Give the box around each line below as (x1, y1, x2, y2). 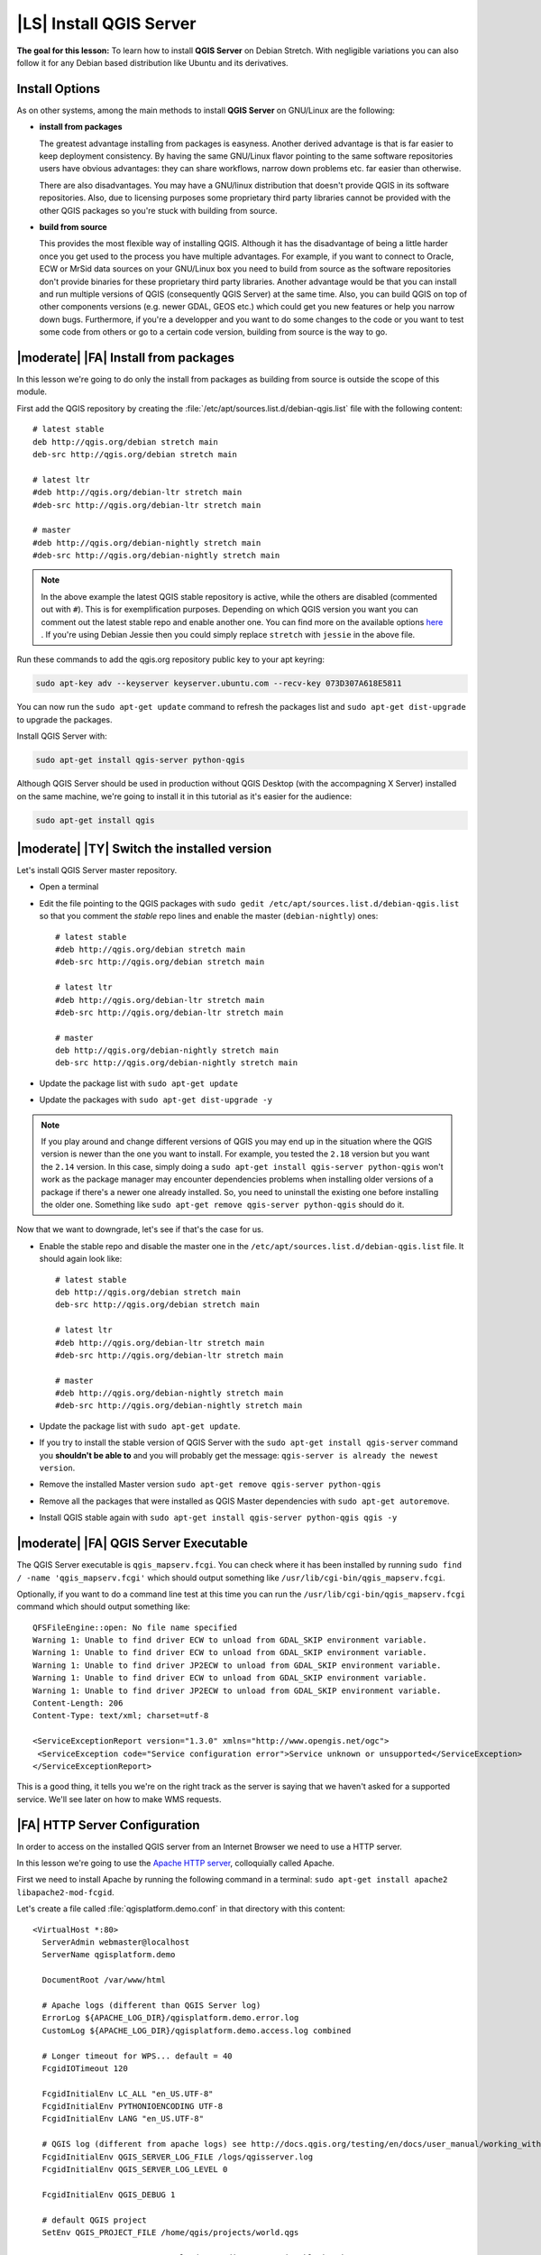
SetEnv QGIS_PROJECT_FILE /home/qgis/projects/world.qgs (41, 2227, 299, 2237)
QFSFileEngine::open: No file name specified (32, 1622, 238, 1633)
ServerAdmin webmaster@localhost (41, 1937, 190, 1947)
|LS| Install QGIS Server (16, 14, 197, 33)
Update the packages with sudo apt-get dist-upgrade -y (39, 1094, 272, 1105)
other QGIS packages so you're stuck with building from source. (39, 205, 278, 216)
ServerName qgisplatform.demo (41, 1949, 176, 1960)
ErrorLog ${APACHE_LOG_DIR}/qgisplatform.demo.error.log (41, 2012, 299, 2023)
